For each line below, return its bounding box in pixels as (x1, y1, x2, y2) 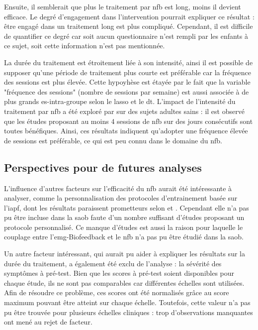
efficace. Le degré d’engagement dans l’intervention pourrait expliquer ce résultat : (4, 11, 255, 21)
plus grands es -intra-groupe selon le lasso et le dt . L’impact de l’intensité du (4, 96, 236, 107)
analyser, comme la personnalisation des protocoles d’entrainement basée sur (4, 193, 238, 203)
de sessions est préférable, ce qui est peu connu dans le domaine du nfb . (4, 135, 222, 145)
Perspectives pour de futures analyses (4, 159, 202, 175)
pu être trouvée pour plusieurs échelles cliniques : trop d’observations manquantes (4, 307, 253, 317)
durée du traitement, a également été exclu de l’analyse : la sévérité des (4, 258, 222, 268)
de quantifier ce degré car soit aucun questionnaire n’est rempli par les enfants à (4, 30, 248, 41)
